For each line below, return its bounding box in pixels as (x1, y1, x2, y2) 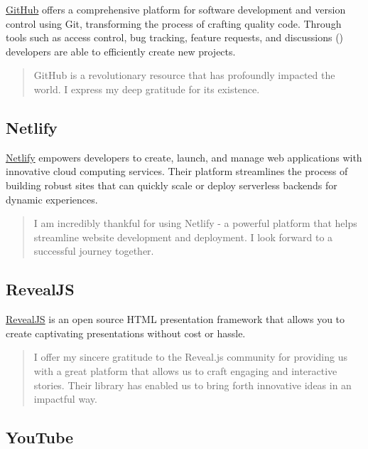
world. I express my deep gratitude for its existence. (33, 81, 260, 96)
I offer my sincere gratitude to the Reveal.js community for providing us (33, 349, 348, 364)
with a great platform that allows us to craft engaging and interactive (33, 363, 337, 378)
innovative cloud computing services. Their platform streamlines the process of (6, 164, 348, 179)
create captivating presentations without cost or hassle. (6, 325, 246, 340)
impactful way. (33, 391, 97, 406)
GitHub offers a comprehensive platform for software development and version (6, 2, 346, 16)
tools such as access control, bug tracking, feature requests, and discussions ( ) (6, 30, 344, 45)
